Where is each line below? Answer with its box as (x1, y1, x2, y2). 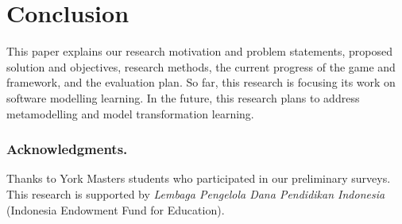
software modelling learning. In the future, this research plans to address (6, 89, 360, 106)
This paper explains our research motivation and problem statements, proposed (6, 43, 393, 60)
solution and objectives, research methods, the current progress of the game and (6, 58, 396, 75)
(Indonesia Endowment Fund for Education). (6, 201, 225, 218)
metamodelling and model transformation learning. (6, 105, 254, 122)
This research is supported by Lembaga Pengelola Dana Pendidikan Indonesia (6, 185, 385, 202)
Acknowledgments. (6, 139, 128, 159)
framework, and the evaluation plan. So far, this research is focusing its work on (6, 74, 396, 91)
